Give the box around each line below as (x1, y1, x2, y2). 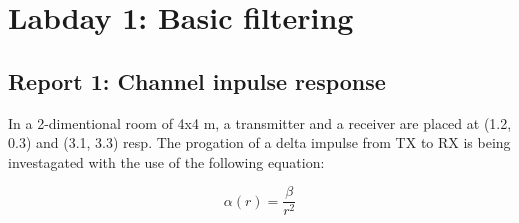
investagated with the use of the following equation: (8, 151, 325, 172)
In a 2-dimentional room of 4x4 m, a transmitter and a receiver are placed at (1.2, (8, 112, 512, 133)
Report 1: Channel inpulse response (8, 65, 386, 96)
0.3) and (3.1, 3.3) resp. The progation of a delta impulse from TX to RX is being (8, 132, 511, 153)
